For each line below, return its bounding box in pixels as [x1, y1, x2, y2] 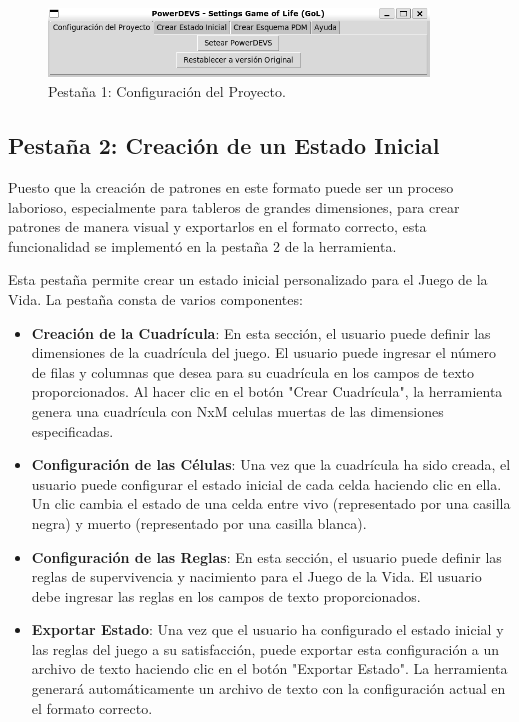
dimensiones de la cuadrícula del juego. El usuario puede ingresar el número [31, 342, 497, 363]
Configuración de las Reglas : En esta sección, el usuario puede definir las [31, 546, 502, 567]
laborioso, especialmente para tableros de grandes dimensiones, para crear [8, 196, 460, 217]
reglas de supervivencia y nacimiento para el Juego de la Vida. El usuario [31, 566, 482, 587]
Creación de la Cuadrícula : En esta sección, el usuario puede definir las [31, 322, 491, 343]
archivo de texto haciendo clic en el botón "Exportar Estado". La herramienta [31, 658, 508, 679]
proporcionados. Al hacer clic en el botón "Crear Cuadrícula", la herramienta [31, 381, 503, 402]
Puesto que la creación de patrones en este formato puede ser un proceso [8, 177, 454, 198]
